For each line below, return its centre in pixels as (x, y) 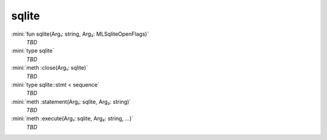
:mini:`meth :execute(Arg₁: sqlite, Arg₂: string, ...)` (72, 119)
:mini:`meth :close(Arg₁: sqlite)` (49, 68)
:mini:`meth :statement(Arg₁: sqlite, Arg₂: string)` (71, 102)
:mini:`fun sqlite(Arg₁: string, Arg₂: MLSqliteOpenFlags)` (80, 34)
